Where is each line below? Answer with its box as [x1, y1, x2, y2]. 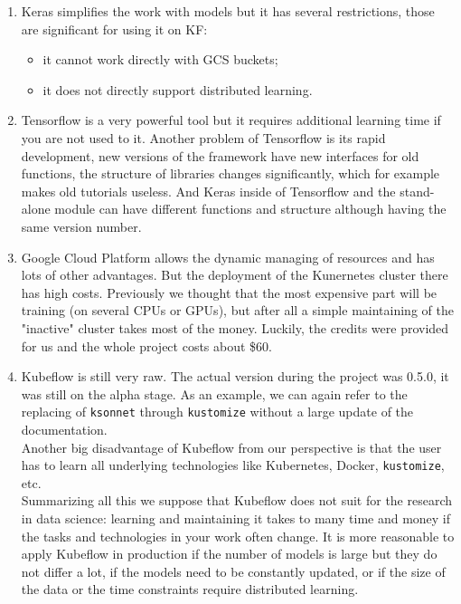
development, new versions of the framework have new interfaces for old [21, 146, 419, 165]
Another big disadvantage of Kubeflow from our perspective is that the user [21, 437, 442, 456]
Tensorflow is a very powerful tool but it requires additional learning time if [21, 110, 441, 129]
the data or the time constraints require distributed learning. [21, 580, 359, 599]
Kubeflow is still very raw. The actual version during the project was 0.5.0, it [21, 367, 449, 386]
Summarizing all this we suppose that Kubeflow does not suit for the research [21, 491, 453, 510]
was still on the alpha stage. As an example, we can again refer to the [21, 384, 408, 403]
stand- [400, 181, 435, 200]
